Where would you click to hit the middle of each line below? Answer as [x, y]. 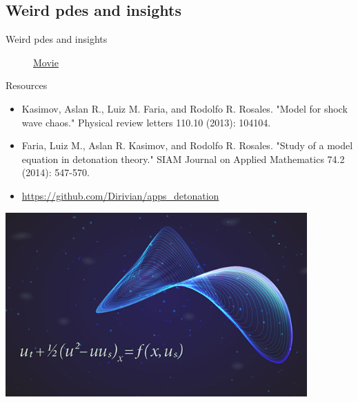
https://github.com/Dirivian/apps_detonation [120, 195]
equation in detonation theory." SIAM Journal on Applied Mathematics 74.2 [183, 159]
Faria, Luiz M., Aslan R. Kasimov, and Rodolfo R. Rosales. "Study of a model [187, 145]
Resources [27, 85]
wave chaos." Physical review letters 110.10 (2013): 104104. [146, 122]
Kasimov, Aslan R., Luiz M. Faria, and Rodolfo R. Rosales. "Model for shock [185, 108]
